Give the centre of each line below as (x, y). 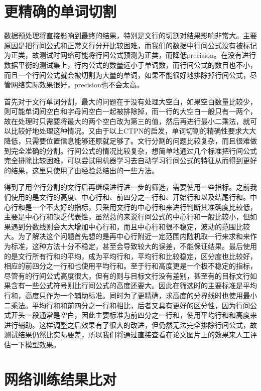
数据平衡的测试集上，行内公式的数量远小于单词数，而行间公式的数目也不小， (130, 64)
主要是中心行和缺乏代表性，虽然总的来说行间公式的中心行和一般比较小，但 (127, 217)
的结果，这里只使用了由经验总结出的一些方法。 (81, 170)
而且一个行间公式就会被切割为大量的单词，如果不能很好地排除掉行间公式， (127, 75)
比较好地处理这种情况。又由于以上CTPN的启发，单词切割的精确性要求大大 (134, 131)
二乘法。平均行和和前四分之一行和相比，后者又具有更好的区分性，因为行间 (127, 305)
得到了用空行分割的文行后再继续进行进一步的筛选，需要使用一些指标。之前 (127, 187)
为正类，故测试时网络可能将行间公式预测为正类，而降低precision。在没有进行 (130, 55)
